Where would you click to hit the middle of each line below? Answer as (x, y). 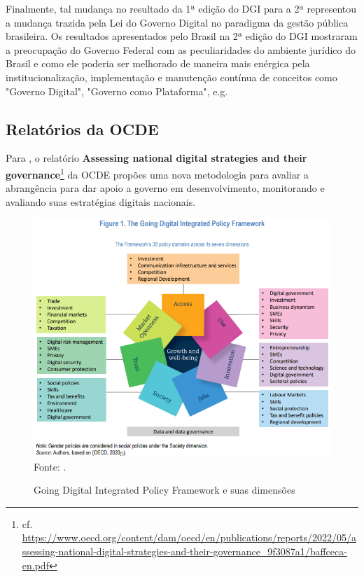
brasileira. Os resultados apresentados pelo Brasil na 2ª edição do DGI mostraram (182, 36)
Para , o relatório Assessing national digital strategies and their (156, 158)
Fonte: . (50, 466)
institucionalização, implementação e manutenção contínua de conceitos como (171, 77)
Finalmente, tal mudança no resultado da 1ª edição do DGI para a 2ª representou (181, 8)
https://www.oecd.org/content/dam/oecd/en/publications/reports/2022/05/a (189, 537)
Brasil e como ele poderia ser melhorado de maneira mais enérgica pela (158, 63)
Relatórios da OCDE (82, 128)
